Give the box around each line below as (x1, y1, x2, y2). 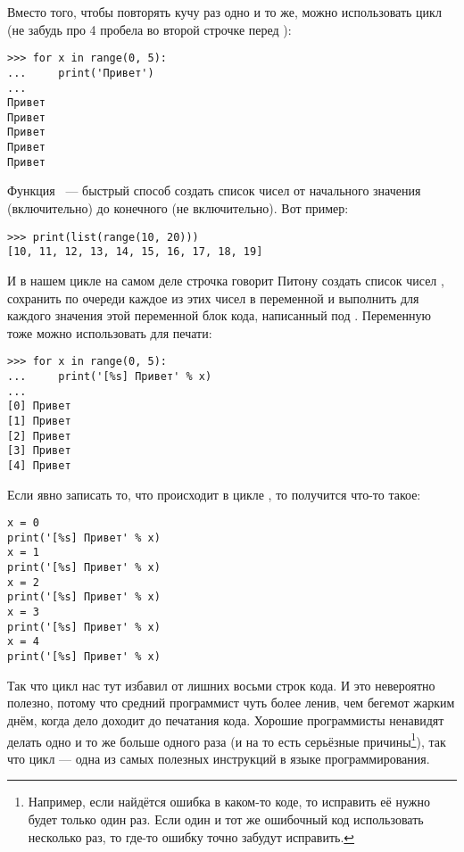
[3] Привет (7, 444, 71, 458)
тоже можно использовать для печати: (7, 323, 212, 342)
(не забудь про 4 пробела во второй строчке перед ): (7, 20, 292, 38)
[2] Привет (7, 429, 71, 443)
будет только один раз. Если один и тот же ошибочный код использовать (28, 809, 424, 828)
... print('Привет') (7, 66, 154, 79)
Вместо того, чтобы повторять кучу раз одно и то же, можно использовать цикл (7, 3, 442, 21)
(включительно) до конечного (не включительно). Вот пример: (7, 199, 349, 218)
